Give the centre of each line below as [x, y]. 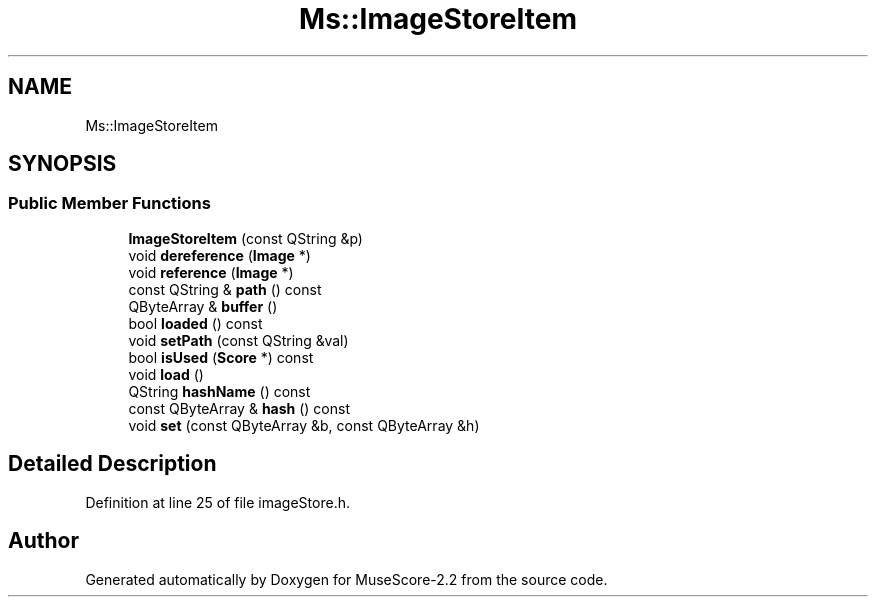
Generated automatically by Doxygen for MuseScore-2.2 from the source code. [346, 579]
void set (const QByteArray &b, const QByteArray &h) [304, 425]
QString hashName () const [219, 391]
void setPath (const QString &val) [238, 340]
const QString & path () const [225, 289]
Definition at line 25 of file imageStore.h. [217, 502]
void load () [166, 374]
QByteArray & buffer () [203, 306]
